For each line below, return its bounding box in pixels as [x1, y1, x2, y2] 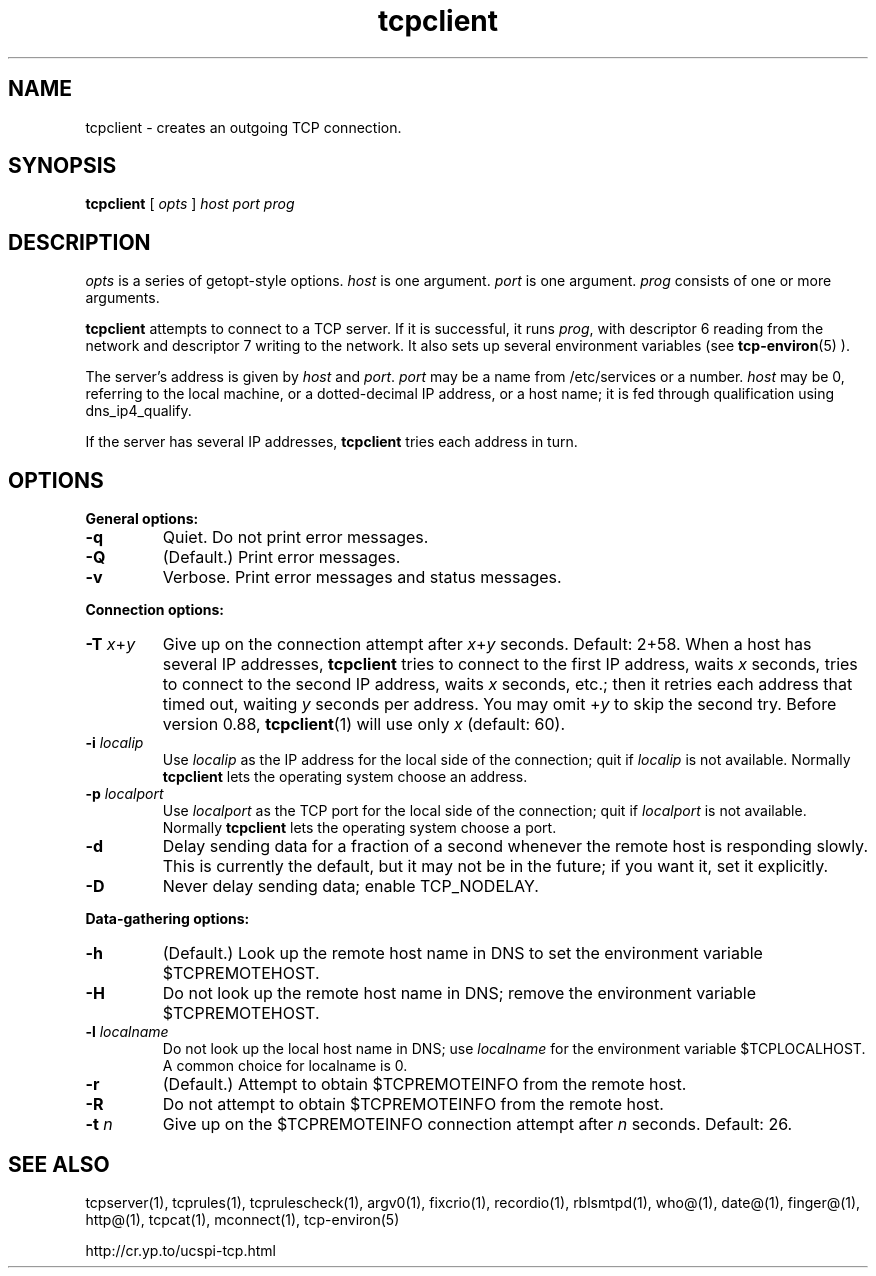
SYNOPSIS [8, 153, 117, 179]
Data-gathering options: [85, 910, 250, 928]
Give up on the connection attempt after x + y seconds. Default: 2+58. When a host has [162, 634, 812, 655]
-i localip [85, 734, 144, 752]
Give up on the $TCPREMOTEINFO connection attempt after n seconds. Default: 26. [162, 1114, 793, 1135]
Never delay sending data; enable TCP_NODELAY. [162, 876, 539, 897]
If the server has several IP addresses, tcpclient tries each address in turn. [85, 433, 578, 451]
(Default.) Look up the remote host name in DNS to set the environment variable [162, 943, 763, 964]
